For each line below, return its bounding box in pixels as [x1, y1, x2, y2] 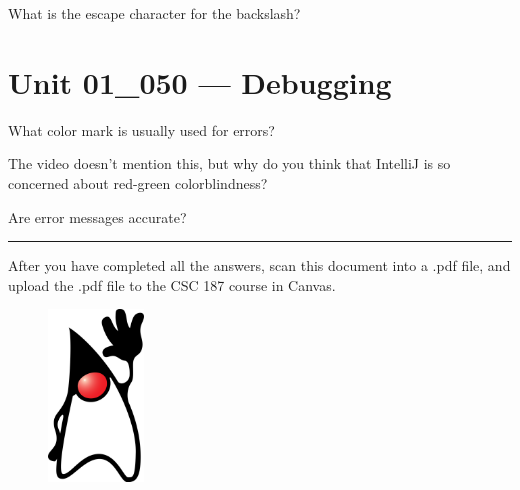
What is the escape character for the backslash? [8, 3, 301, 23]
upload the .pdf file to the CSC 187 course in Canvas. [8, 274, 336, 295]
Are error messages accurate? [8, 206, 187, 227]
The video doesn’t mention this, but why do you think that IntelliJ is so [8, 153, 451, 174]
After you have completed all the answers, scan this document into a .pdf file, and [8, 255, 511, 276]
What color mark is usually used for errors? [8, 119, 275, 140]
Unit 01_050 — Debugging [8, 61, 392, 102]
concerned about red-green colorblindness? [8, 172, 268, 193]
